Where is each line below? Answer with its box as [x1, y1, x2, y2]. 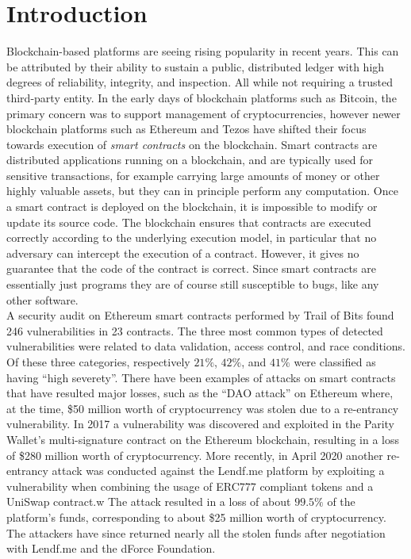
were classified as [294, 354, 376, 369]
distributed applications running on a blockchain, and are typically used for [6, 151, 374, 168]
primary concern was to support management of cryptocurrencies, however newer [6, 105, 401, 121]
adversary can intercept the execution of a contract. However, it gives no [6, 244, 359, 261]
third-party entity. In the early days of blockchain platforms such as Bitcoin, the [6, 89, 397, 105]
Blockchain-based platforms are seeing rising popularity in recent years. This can [6, 43, 399, 59]
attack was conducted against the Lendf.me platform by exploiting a [52, 462, 385, 479]
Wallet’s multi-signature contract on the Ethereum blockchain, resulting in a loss [6, 431, 400, 447]
